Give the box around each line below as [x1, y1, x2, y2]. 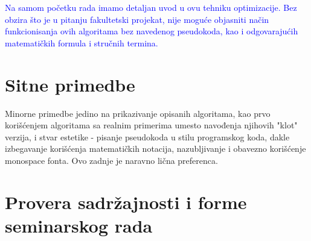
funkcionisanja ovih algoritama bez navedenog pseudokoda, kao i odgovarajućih [5, 25, 298, 37]
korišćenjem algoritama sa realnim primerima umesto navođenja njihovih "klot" [5, 119, 298, 131]
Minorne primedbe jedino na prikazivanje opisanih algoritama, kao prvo [5, 107, 271, 119]
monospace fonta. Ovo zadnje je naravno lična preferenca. [5, 154, 218, 166]
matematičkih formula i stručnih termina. [5, 36, 158, 49]
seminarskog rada [5, 213, 153, 237]
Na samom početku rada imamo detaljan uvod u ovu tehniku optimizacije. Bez [5, 1, 297, 13]
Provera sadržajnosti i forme [5, 189, 247, 214]
